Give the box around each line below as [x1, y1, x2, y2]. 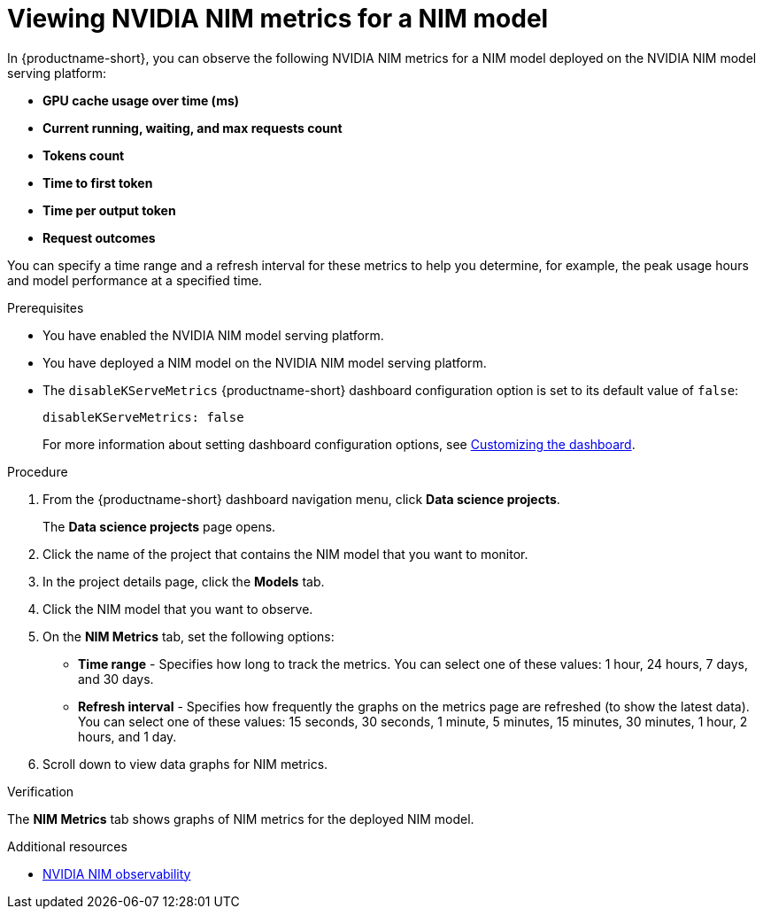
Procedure [7, 463, 68, 479]
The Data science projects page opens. [42, 518, 276, 534]
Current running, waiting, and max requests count [42, 120, 343, 136]
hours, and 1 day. [78, 728, 177, 744]
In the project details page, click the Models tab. [42, 573, 325, 589]
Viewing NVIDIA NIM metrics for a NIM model [7, 4, 549, 34]
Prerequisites [7, 299, 84, 315]
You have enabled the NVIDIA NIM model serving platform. [42, 327, 384, 343]
